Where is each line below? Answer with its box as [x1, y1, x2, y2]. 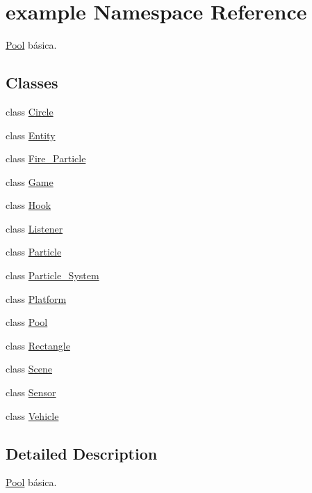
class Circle [6, 104, 54, 118]
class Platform [6, 291, 67, 306]
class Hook [6, 198, 51, 212]
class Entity [6, 127, 56, 142]
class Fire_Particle [6, 151, 86, 166]
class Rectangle [6, 338, 70, 352]
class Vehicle [6, 408, 59, 423]
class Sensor [6, 385, 56, 400]
